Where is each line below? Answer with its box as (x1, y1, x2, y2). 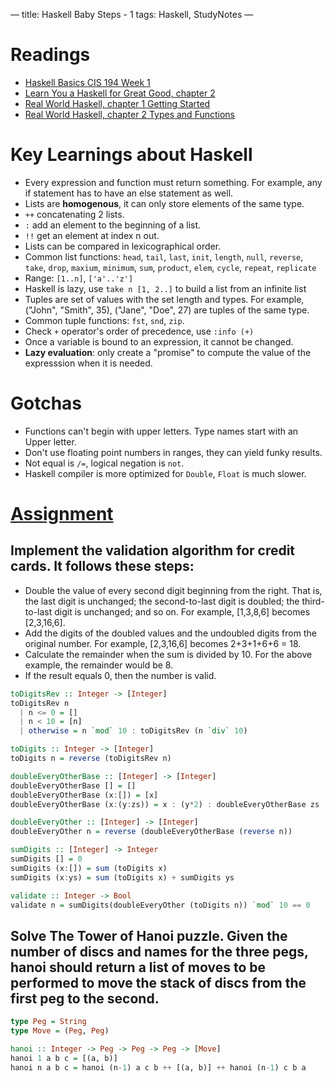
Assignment (10, 503, 114, 525)
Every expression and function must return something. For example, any (24, 176, 323, 188)
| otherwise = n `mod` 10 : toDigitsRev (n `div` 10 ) (19, 726, 248, 736)
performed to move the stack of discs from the (10, 974, 307, 991)
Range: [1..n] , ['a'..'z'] (24, 272, 134, 284)
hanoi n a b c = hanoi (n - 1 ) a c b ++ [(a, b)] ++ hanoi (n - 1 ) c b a (10, 1062, 307, 1073)
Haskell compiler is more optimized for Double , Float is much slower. (24, 467, 307, 479)
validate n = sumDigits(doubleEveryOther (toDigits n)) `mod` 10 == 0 (10, 900, 311, 910)
